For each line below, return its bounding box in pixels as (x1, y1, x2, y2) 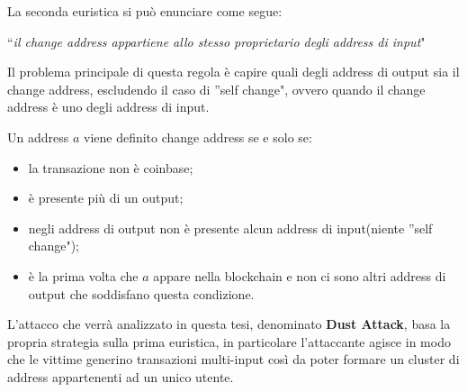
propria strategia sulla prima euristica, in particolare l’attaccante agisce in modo (7, 332, 451, 351)
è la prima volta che (28, 266, 139, 285)
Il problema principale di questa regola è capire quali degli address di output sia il (7, 62, 460, 81)
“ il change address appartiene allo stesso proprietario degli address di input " (7, 32, 426, 50)
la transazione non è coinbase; (28, 158, 193, 177)
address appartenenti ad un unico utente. (7, 367, 234, 386)
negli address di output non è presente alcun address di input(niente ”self (28, 218, 433, 237)
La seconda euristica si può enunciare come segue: (7, 2, 283, 20)
